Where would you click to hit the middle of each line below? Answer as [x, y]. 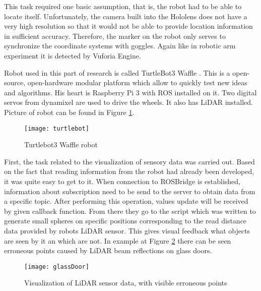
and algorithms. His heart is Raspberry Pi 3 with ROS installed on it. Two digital [130, 92]
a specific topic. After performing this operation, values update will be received [126, 201]
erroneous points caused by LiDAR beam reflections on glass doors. [108, 250]
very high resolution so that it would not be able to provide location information [128, 26]
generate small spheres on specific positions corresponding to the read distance [125, 221]
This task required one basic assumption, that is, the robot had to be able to [123, 6]
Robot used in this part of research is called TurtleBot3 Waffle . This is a [117, 72]
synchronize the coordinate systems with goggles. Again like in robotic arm [120, 46]
